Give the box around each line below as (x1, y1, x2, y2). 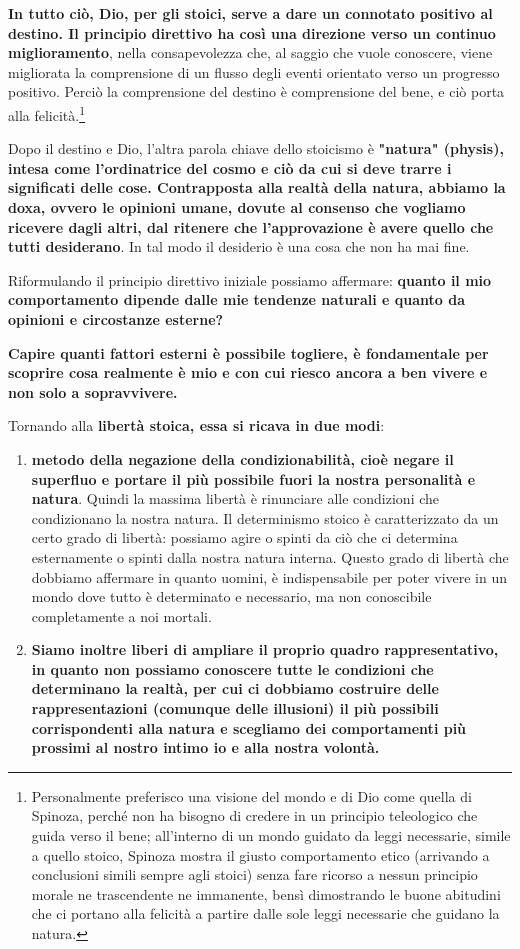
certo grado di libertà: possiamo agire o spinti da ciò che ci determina (31, 527, 458, 548)
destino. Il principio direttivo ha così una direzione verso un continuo (8, 22, 496, 43)
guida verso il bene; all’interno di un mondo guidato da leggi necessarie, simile (31, 825, 511, 846)
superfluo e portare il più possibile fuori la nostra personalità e (31, 468, 476, 489)
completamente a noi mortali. (31, 605, 212, 626)
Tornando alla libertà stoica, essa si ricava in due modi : (8, 415, 385, 436)
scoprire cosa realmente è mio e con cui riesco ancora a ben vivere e (8, 362, 488, 383)
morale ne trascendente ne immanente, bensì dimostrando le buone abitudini (31, 883, 501, 904)
